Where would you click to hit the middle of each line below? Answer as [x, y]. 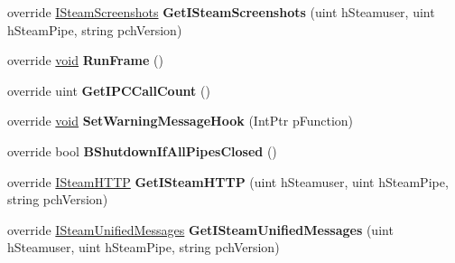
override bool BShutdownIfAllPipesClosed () [142, 150]
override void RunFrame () [85, 60]
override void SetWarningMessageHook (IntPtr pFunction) [181, 121]
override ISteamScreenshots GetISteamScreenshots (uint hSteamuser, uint [221, 12]
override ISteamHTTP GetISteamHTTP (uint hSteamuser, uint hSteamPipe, [228, 181]
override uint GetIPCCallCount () [109, 90]
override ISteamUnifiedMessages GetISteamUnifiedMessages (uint [200, 229]
